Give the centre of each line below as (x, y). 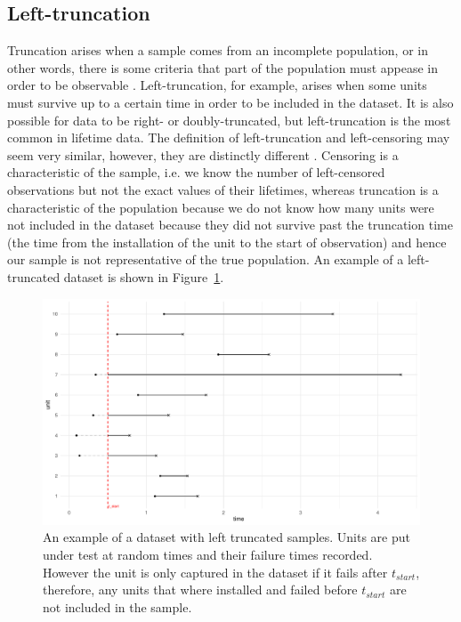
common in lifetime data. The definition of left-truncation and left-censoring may (229, 137)
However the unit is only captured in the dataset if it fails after (215, 572)
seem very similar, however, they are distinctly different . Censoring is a (203, 154)
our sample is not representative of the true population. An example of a (206, 259)
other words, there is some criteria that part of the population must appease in (223, 67)
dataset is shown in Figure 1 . (144, 276)
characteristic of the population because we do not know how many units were (221, 207)
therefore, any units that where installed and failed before (200, 590)
